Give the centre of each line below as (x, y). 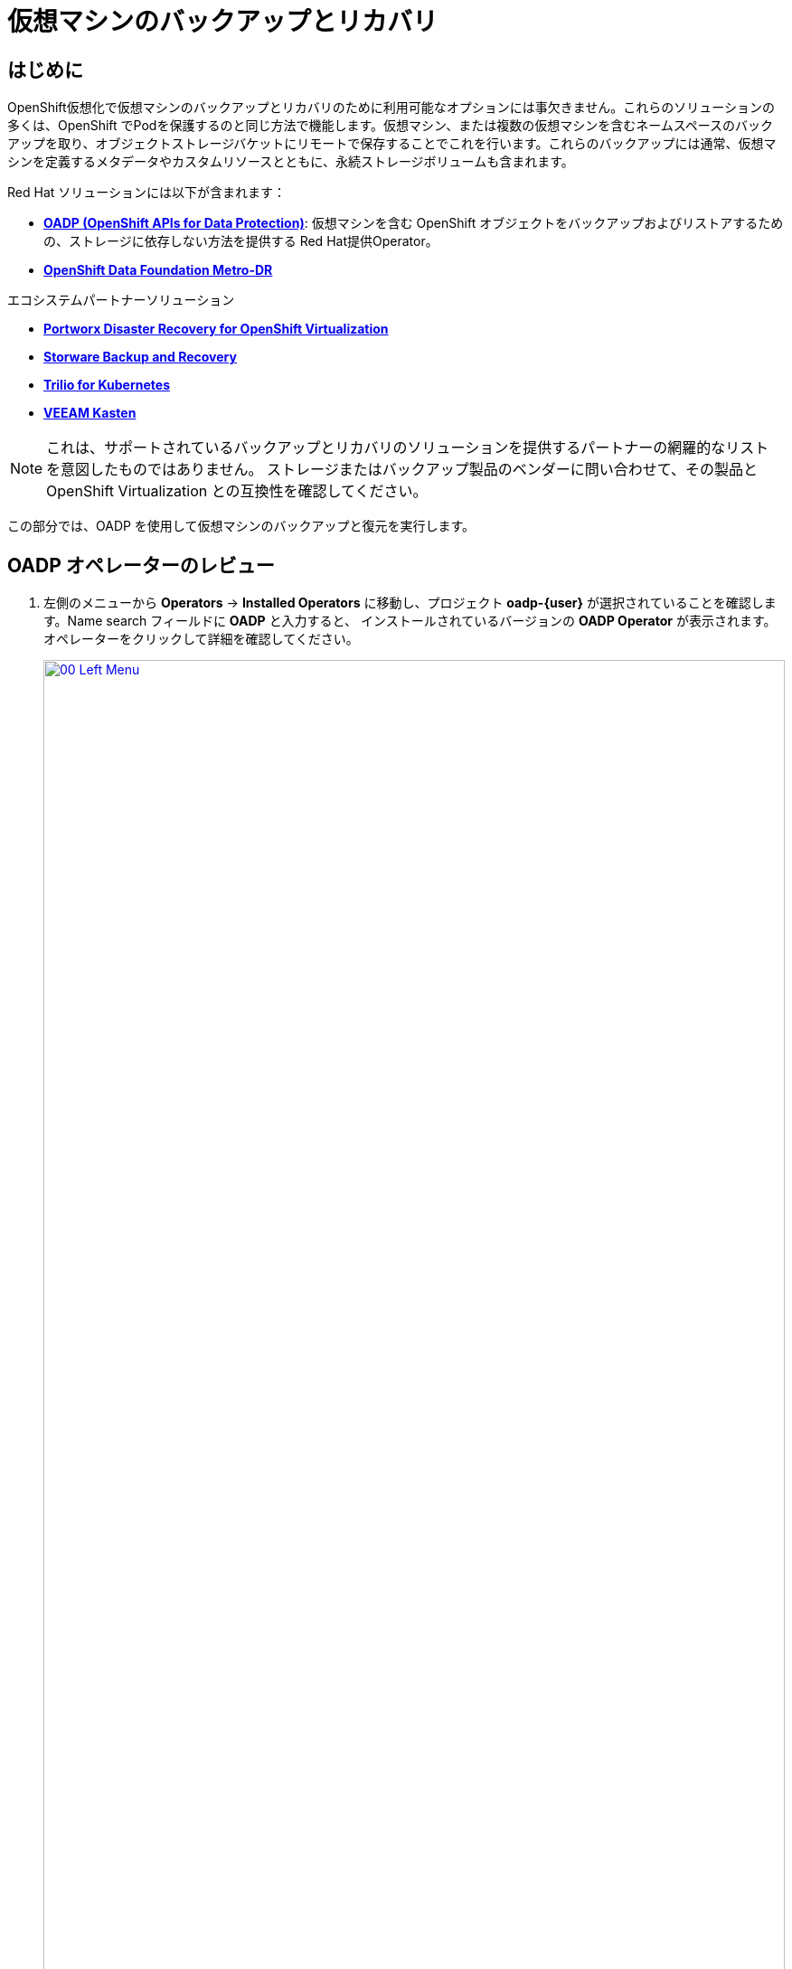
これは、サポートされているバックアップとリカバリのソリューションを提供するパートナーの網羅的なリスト (408, 448)
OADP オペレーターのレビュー (141, 565)
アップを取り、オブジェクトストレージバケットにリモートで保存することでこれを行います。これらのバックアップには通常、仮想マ (392, 144)
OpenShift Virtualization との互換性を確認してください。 (237, 491)
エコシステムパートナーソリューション (121, 300)
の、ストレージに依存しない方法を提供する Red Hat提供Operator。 (241, 241)
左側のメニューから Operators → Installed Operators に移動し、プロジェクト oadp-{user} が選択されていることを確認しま (410, 603)
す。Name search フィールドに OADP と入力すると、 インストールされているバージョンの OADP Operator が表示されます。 (410, 621)
